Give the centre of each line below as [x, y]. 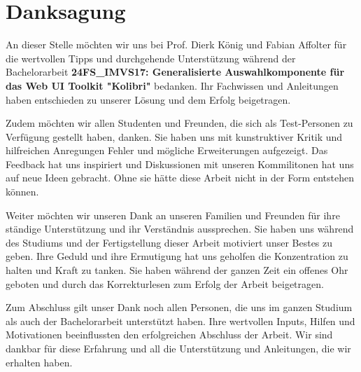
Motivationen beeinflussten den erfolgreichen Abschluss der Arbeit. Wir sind [169, 335]
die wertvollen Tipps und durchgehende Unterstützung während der [151, 58]
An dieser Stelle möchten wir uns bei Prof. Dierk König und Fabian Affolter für [176, 44]
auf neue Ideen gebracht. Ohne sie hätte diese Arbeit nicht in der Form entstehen [180, 178]
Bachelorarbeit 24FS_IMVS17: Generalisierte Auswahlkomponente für [175, 72]
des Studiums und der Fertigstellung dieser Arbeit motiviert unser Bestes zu [169, 242]
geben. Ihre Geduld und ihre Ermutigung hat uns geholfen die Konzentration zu [177, 256]
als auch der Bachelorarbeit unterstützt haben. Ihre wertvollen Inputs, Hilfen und [180, 321]
